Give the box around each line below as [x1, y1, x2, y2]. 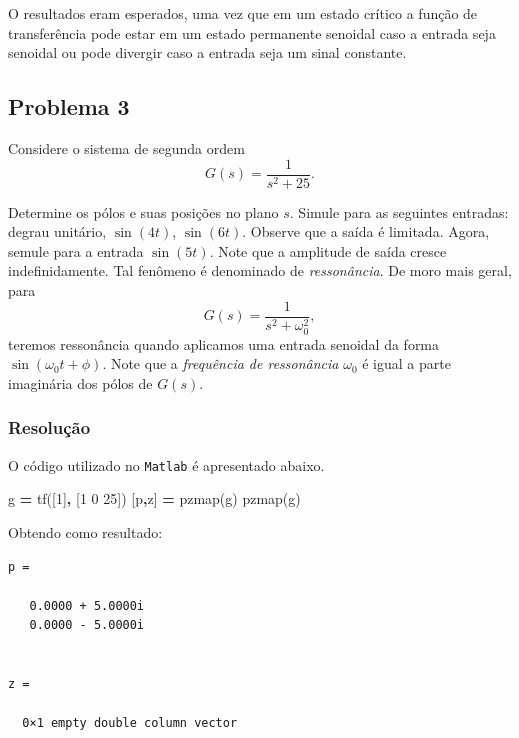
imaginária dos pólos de [8, 372, 153, 393]
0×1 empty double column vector [22, 716, 238, 731]
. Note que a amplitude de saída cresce [209, 240, 447, 261]
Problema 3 [8, 91, 130, 122]
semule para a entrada [8, 240, 144, 261]
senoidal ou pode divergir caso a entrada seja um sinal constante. [8, 42, 407, 63]
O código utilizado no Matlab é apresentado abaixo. [8, 454, 325, 475]
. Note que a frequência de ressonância [102, 353, 339, 374]
